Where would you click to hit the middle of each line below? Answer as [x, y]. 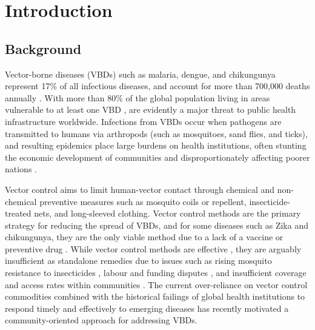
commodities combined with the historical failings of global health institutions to [155, 296]
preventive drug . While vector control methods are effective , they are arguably [153, 248]
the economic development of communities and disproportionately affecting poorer [157, 157]
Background [43, 48]
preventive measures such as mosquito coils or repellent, [143, 201]
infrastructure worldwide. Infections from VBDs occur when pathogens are [143, 121]
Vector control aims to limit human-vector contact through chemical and [140, 189]
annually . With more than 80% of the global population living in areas [138, 97]
